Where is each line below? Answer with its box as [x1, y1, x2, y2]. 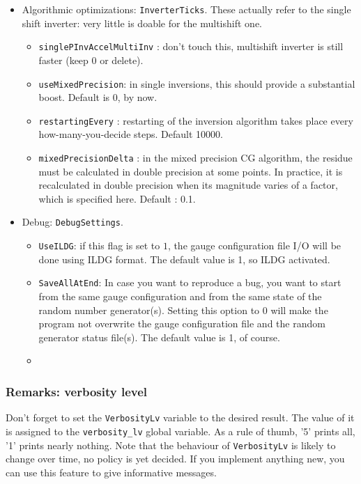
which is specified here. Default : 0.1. [38, 191, 196, 205]
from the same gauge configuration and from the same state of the [38, 289, 322, 303]
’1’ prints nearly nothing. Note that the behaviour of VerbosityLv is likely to [6, 437, 336, 452]
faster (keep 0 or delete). [38, 52, 144, 67]
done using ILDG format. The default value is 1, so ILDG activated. [38, 251, 330, 266]
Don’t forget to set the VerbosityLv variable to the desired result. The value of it [6, 410, 355, 425]
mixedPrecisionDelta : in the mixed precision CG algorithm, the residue [38, 150, 353, 164]
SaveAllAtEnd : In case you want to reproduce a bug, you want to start [38, 275, 341, 290]
